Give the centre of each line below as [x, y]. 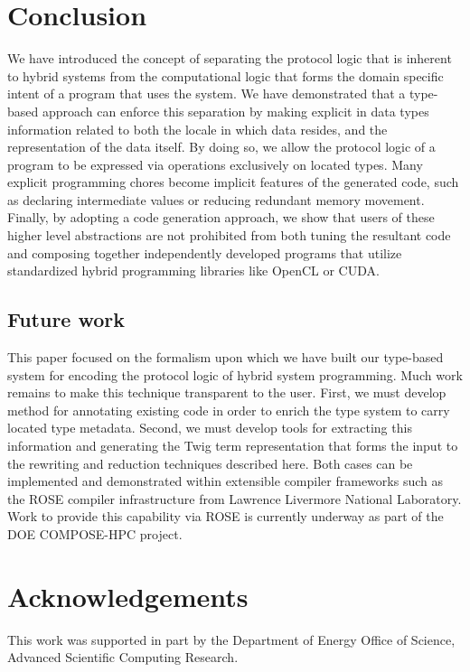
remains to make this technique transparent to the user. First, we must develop [227, 392]
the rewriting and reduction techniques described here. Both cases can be [210, 463]
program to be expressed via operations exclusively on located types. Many [215, 164]
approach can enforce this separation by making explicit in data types [235, 111]
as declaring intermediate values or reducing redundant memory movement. [216, 199]
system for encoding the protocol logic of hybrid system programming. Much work [235, 374]
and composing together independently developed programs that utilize [205, 252]
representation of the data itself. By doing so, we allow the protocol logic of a [221, 147]
